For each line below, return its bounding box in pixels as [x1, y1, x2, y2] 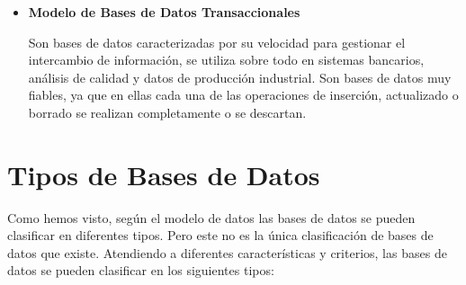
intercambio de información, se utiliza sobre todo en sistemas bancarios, [28, 50, 425, 69]
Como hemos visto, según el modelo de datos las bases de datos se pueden [7, 208, 416, 227]
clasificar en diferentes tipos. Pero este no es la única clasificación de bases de [7, 226, 434, 245]
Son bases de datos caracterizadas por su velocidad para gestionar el [28, 32, 406, 51]
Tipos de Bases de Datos [7, 156, 320, 192]
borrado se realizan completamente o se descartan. [28, 102, 307, 121]
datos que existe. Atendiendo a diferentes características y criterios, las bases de [7, 243, 447, 262]
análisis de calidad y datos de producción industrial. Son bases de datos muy [28, 67, 452, 86]
